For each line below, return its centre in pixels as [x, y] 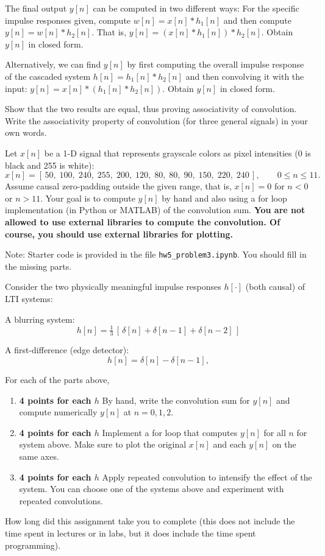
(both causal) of [275, 287]
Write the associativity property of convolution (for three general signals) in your [156, 120]
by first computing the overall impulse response [216, 64]
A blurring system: [40, 319]
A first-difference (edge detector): [67, 350]
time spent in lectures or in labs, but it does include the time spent [130, 533]
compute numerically [58, 412]
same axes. [39, 456]
